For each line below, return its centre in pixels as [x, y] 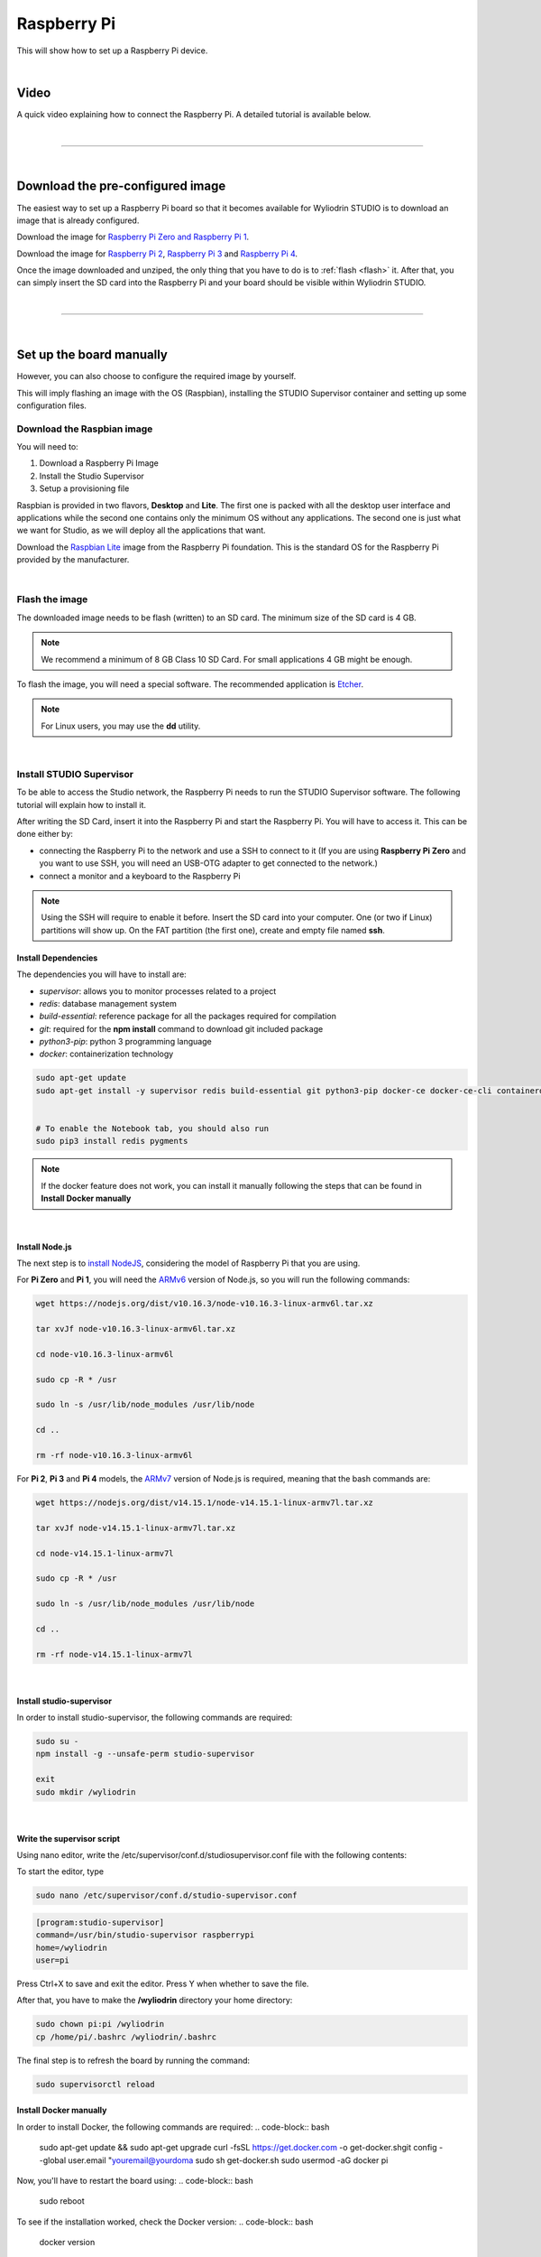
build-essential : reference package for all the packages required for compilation [188, 1017]
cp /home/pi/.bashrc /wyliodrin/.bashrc [126, 2037]
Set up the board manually [92, 355]
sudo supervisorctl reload [95, 2084]
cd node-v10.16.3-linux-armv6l [105, 1354]
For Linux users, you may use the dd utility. [121, 726]
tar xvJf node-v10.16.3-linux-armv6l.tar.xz [136, 1329]
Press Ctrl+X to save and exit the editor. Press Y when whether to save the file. [163, 1984]
